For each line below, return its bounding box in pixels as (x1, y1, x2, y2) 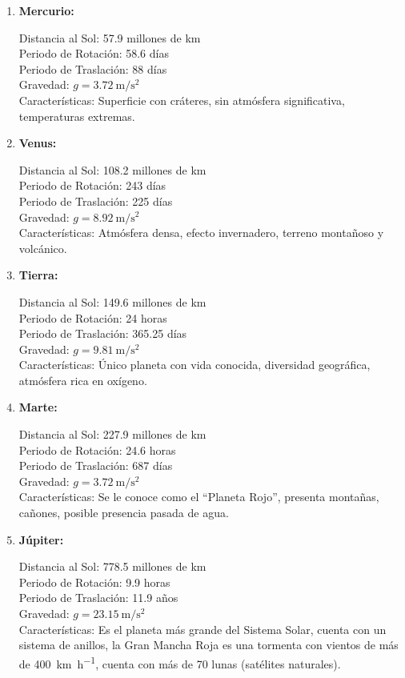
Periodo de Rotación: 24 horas (18, 309, 167, 326)
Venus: (18, 134, 57, 151)
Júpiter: (18, 531, 64, 548)
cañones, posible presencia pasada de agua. (18, 504, 229, 521)
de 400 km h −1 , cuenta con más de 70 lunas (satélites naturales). (18, 652, 341, 672)
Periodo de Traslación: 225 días (18, 192, 173, 209)
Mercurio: (18, 2, 74, 18)
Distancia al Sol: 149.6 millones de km (18, 293, 207, 310)
